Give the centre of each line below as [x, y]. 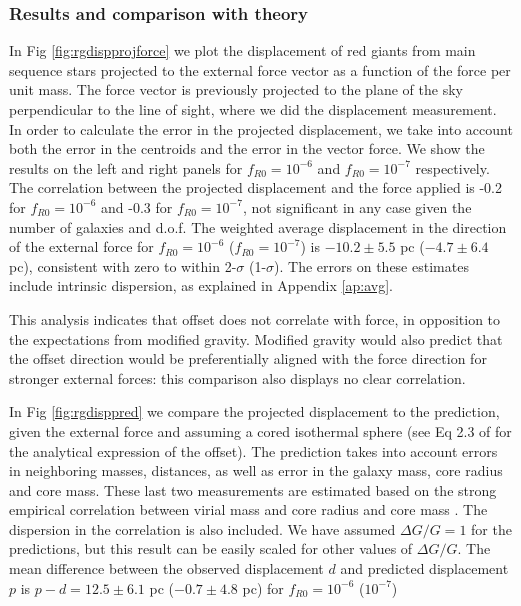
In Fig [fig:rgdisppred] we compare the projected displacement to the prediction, [254, 411]
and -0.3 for [137, 206]
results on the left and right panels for [126, 167]
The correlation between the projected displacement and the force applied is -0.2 [256, 187]
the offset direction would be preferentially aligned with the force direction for [248, 358]
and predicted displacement [424, 568]
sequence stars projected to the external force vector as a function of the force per [260, 69]
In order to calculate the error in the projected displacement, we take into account [261, 128]
